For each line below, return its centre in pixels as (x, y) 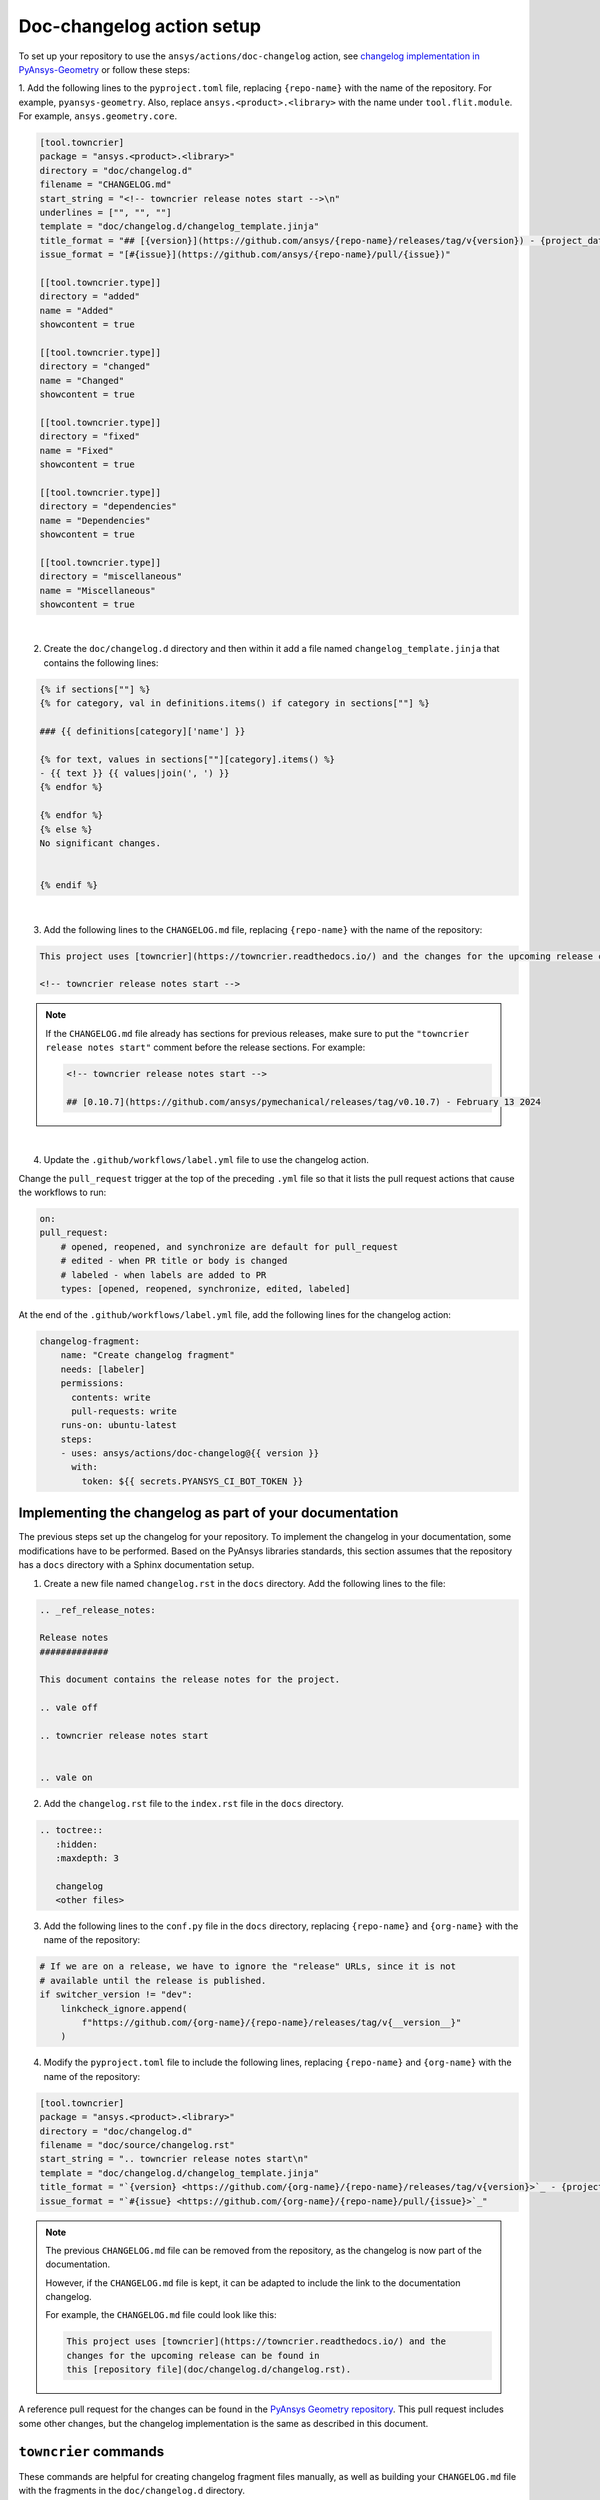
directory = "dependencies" (108, 506)
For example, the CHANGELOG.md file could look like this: (161, 2315)
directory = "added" (89, 296)
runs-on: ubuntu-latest (118, 1425)
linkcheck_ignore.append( (124, 2008)
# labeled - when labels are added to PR (163, 1274)
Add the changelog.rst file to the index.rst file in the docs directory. (193, 1804)
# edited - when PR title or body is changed (174, 1261)
